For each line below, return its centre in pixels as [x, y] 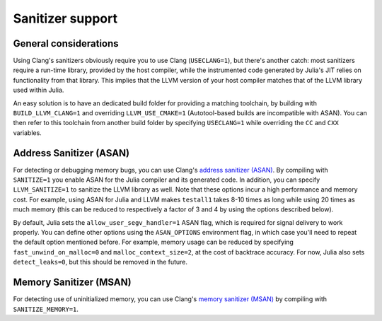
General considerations [66, 43]
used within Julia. [39, 90]
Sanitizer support [65, 18]
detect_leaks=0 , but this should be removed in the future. [100, 262]
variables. [27, 133]
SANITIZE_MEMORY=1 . [46, 309]
